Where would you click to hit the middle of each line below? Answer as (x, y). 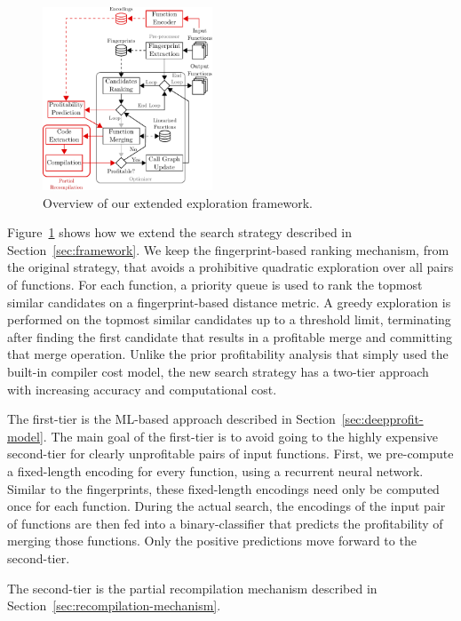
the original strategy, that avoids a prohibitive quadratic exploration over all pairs (230, 267)
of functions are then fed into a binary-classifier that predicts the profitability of (225, 523)
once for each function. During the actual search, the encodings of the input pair (227, 506)
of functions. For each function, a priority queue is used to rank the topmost (215, 285)
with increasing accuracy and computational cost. (142, 389)
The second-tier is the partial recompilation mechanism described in (192, 588)
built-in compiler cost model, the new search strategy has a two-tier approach (218, 372)
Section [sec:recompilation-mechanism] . (114, 605)
